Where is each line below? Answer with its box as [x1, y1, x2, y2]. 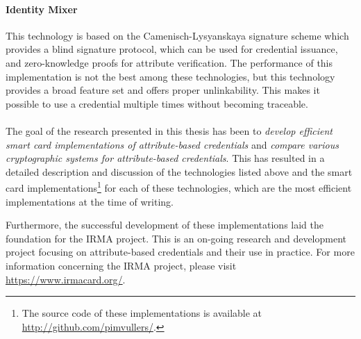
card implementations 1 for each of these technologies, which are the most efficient [6, 179, 352, 195]
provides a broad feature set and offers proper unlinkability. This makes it [6, 83, 320, 97]
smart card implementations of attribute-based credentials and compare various [6, 137, 339, 151]
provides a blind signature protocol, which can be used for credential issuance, [6, 42, 338, 56]
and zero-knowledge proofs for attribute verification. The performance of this [6, 55, 333, 69]
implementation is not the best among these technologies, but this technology [6, 69, 335, 83]
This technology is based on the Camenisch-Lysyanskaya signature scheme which [6, 28, 349, 42]
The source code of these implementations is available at [22, 306, 262, 320]
